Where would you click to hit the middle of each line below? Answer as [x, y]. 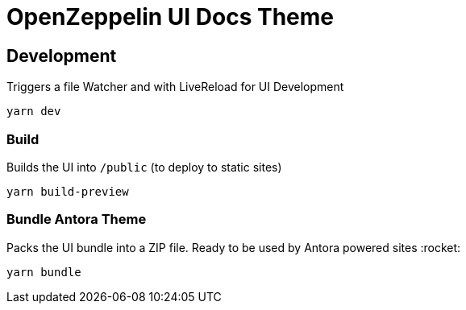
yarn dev [34, 112]
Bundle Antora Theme [77, 219]
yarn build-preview [68, 191]
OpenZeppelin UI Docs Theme [171, 17]
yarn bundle [44, 272]
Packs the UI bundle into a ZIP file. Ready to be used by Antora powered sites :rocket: [234, 247]
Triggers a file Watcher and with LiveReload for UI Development [175, 87]
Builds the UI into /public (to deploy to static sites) [144, 167]
